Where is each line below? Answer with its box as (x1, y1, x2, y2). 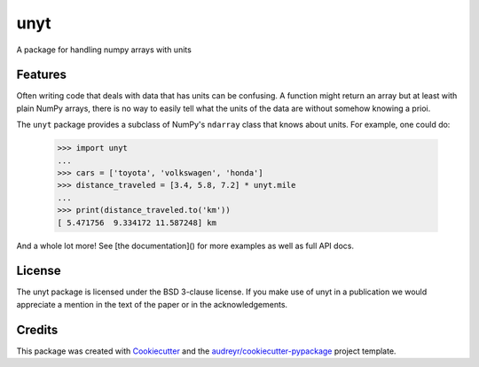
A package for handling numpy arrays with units (16, 44, 192, 55)
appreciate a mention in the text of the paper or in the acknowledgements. (16, 299, 288, 309)
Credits (16, 322, 59, 337)
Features (16, 67, 67, 82)
